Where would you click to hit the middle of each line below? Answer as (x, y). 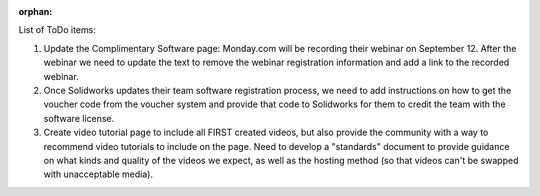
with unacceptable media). (98, 174)
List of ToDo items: (57, 30)
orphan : (35, 11)
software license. (79, 118)
